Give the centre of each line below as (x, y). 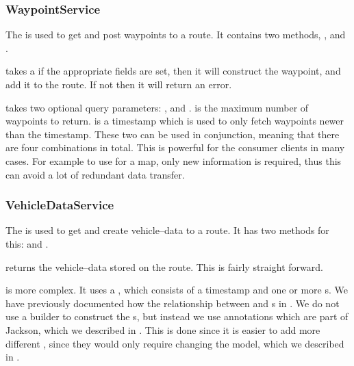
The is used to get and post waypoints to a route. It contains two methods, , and (176, 35)
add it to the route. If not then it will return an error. (119, 84)
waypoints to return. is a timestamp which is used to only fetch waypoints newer (175, 121)
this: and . (27, 243)
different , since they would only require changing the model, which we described (175, 343)
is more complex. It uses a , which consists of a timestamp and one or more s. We (177, 290)
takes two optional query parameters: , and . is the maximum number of (157, 107)
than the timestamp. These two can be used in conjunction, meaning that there (173, 134)
